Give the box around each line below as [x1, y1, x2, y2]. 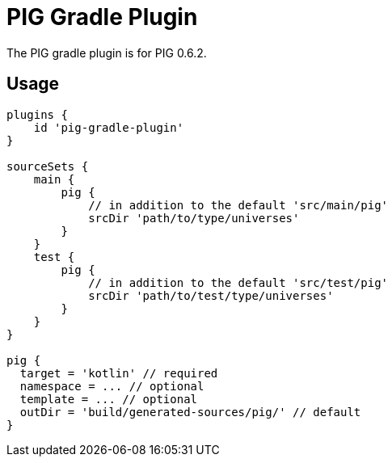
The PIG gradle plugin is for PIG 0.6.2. [6, 45, 207, 60]
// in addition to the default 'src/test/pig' [88, 276, 389, 289]
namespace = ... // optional [19, 379, 204, 393]
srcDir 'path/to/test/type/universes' [88, 288, 334, 302]
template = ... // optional [19, 392, 198, 406]
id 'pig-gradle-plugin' [33, 120, 184, 134]
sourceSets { [6, 159, 89, 173]
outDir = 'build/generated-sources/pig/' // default [19, 405, 361, 419]
